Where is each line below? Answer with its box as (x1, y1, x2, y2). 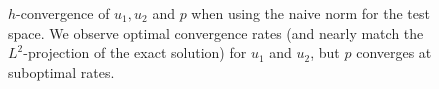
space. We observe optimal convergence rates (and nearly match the (8, 22, 424, 43)
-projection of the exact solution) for (23, 42, 247, 63)
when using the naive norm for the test (191, 3, 430, 23)
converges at (356, 42, 432, 63)
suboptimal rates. (8, 61, 115, 82)
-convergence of (16, 3, 110, 23)
